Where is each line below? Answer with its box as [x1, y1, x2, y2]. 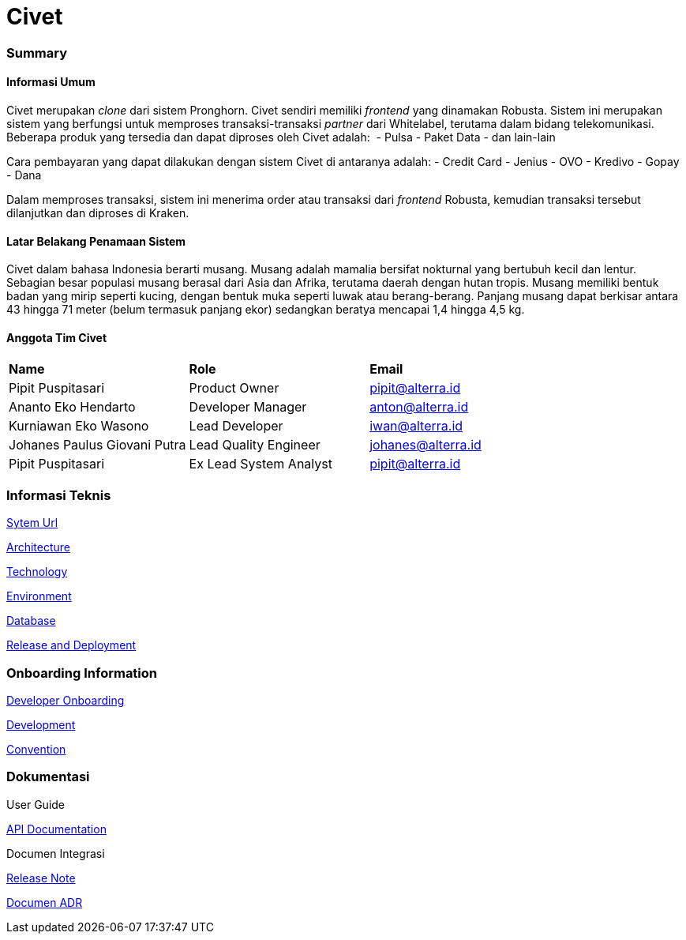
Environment [6, 589, 72, 603]
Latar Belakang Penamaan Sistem [6, 234, 186, 248]
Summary [6, 44, 68, 61]
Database [6, 614, 56, 628]
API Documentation [6, 822, 107, 836]
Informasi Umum [6, 75, 96, 89]
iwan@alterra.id [369, 418, 463, 434]
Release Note [6, 870, 76, 885]
